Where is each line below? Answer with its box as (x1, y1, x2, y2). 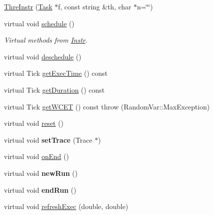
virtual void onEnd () (4, 151, 69, 161)
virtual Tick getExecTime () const (4, 68, 108, 78)
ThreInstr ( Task (4, 1, 52, 11)
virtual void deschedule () (4, 51, 82, 61)
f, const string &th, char (58, 1, 131, 11)
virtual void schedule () (4, 18, 75, 28)
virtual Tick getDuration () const (4, 84, 105, 95)
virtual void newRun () (4, 167, 78, 178)
